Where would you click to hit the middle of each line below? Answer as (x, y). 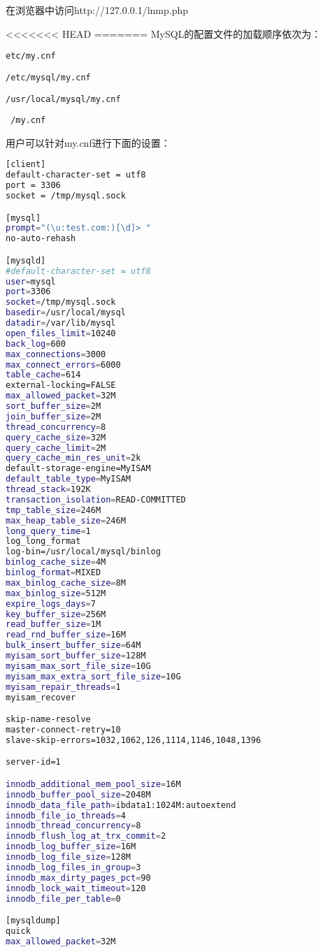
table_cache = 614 (43, 375)
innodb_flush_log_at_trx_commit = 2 (86, 836)
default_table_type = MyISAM (68, 479)
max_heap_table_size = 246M (66, 520)
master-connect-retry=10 (63, 730)
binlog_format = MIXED (53, 573)
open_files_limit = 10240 (61, 333)
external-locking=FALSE (61, 385)
